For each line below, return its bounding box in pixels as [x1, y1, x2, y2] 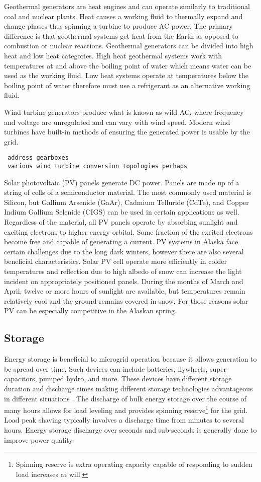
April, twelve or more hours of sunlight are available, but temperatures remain [4, 286, 245, 296]
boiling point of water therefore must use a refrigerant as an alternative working [4, 80, 250, 90]
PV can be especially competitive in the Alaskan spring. [4, 305, 177, 316]
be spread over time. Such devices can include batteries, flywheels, [4, 363, 208, 374]
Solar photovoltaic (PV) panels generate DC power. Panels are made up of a [4, 177, 239, 187]
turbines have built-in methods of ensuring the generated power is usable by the [4, 126, 250, 137]
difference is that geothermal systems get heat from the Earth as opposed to [4, 30, 238, 41]
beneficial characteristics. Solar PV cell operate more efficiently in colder [4, 256, 227, 266]
